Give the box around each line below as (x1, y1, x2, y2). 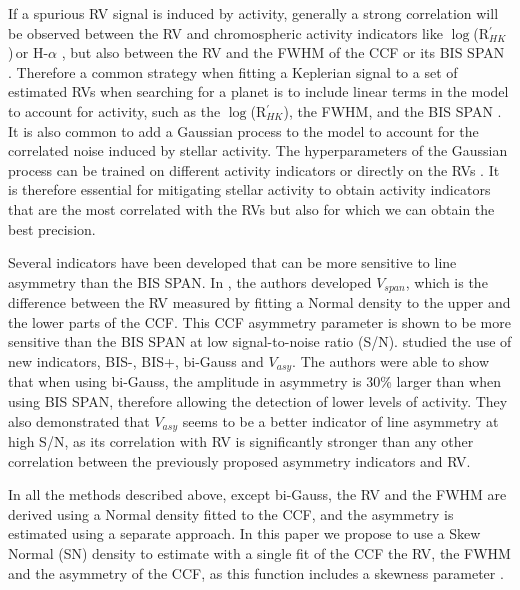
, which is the (405, 271, 488, 292)
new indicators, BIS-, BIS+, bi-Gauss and (8, 350, 264, 371)
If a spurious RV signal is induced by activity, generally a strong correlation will (8, 3, 499, 23)
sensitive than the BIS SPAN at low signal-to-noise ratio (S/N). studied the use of (8, 331, 512, 352)
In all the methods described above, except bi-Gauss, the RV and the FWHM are (8, 484, 507, 505)
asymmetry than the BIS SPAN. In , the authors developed (8, 271, 372, 292)
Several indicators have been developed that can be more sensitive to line (8, 252, 457, 273)
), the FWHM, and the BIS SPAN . (283, 100, 502, 121)
